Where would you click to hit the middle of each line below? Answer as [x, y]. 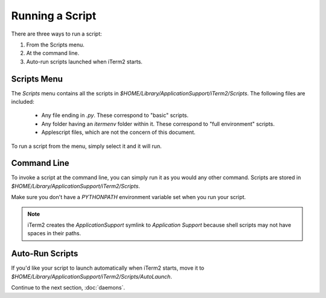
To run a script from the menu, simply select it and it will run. [87, 146]
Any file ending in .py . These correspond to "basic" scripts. [115, 115]
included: [23, 102]
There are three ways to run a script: [56, 34]
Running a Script [54, 16]
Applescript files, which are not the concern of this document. [118, 132]
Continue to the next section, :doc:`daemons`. [68, 288]
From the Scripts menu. [55, 45]
